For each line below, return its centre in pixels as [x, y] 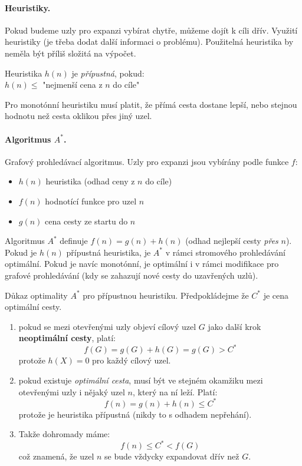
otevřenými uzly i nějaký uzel [72, 391]
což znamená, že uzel [56, 456]
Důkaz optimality [36, 295]
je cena [276, 295]
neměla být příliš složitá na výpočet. [70, 53]
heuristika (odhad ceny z [90, 181]
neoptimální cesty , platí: [67, 338]
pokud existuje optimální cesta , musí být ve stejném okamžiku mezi [141, 380]
